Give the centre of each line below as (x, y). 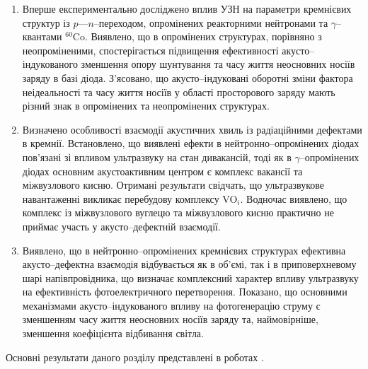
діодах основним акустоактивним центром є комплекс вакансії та (162, 171)
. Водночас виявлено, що (294, 198)
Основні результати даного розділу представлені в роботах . (135, 357)
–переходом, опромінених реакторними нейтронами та (211, 22)
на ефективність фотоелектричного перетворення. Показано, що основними (185, 292)
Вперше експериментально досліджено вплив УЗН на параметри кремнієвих (187, 8)
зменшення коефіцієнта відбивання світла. (113, 333)
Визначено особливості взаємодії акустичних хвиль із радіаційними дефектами (192, 129)
